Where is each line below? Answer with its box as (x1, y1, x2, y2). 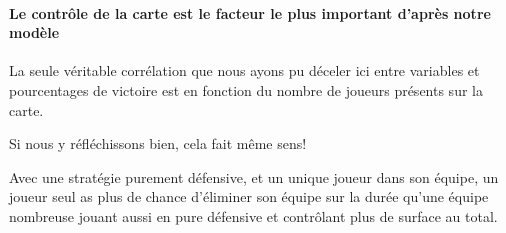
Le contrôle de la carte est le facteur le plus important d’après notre (9, 2, 491, 23)
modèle (9, 22, 60, 43)
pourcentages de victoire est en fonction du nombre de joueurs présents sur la (9, 79, 483, 100)
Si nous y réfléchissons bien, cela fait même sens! (9, 133, 307, 154)
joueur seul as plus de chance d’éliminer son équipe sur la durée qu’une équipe (9, 186, 489, 207)
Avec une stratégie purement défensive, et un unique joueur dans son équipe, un (9, 166, 499, 187)
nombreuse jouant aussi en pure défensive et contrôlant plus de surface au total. (9, 205, 498, 226)
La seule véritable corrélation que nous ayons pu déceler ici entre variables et (9, 60, 480, 81)
